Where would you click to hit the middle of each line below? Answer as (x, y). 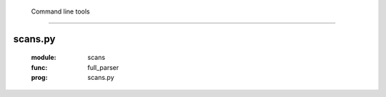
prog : (39, 78)
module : (44, 58)
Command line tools (60, 11)
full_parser (103, 67)
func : (39, 67)
